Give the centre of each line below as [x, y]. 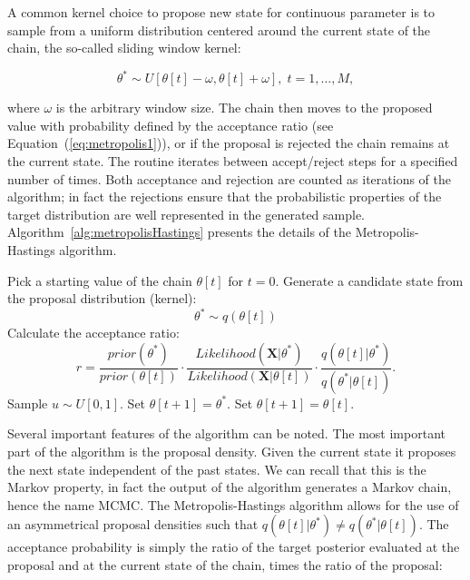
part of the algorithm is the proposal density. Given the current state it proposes [232, 451]
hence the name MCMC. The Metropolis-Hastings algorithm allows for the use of [233, 504]
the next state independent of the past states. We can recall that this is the [217, 469]
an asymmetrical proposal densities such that [133, 524]
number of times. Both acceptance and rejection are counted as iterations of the [229, 178]
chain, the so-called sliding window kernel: [124, 48]
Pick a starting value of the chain [100, 280]
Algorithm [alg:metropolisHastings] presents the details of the [179, 232]
